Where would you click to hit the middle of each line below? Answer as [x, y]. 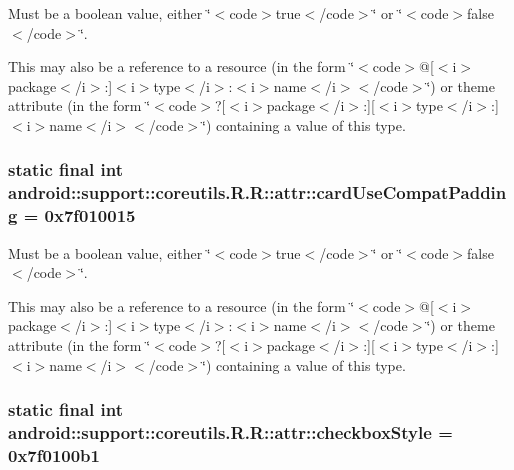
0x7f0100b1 [54, 454]
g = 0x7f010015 [72, 215]
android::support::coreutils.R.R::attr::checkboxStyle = [230, 432]
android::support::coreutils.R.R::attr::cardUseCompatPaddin [257, 192]
